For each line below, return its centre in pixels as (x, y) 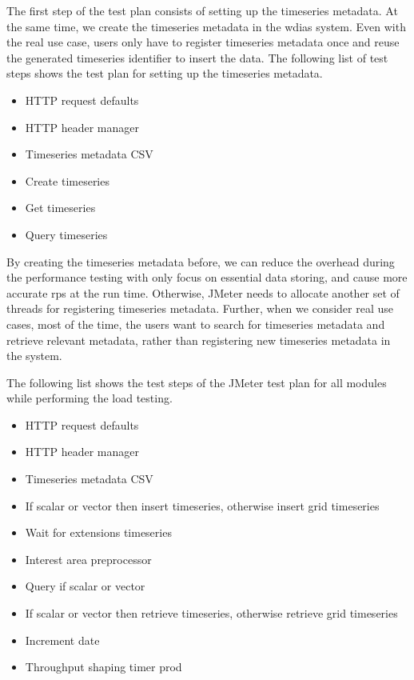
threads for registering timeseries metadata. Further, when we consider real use (200, 308)
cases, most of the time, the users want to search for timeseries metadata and (196, 324)
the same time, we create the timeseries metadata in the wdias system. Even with (206, 26)
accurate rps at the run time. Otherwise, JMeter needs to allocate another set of (203, 292)
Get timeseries (60, 208)
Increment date (62, 640)
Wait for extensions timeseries (98, 532)
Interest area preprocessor (88, 559)
